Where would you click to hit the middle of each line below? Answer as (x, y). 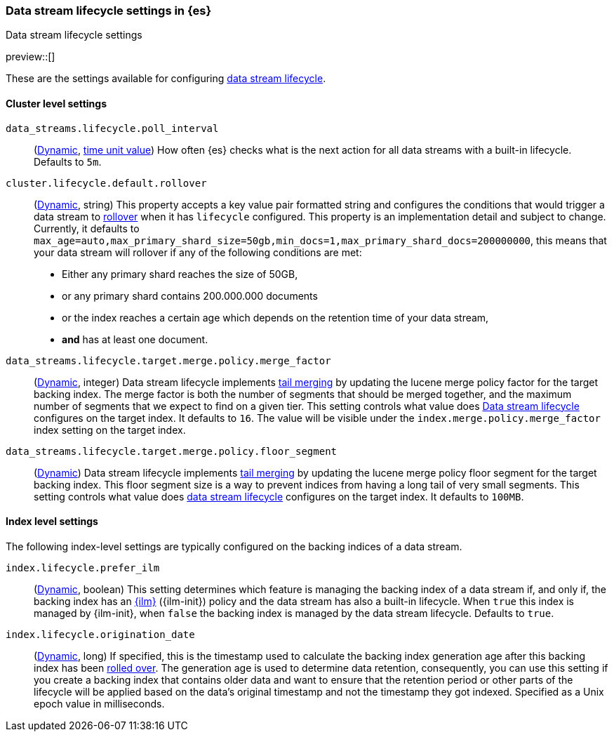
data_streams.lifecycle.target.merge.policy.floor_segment (172, 451)
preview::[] (31, 57)
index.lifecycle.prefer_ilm (83, 567)
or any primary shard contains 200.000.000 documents (190, 296)
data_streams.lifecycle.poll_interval (112, 128)
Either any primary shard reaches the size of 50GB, (180, 274)
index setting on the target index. (110, 430)
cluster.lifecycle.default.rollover (106, 183)
